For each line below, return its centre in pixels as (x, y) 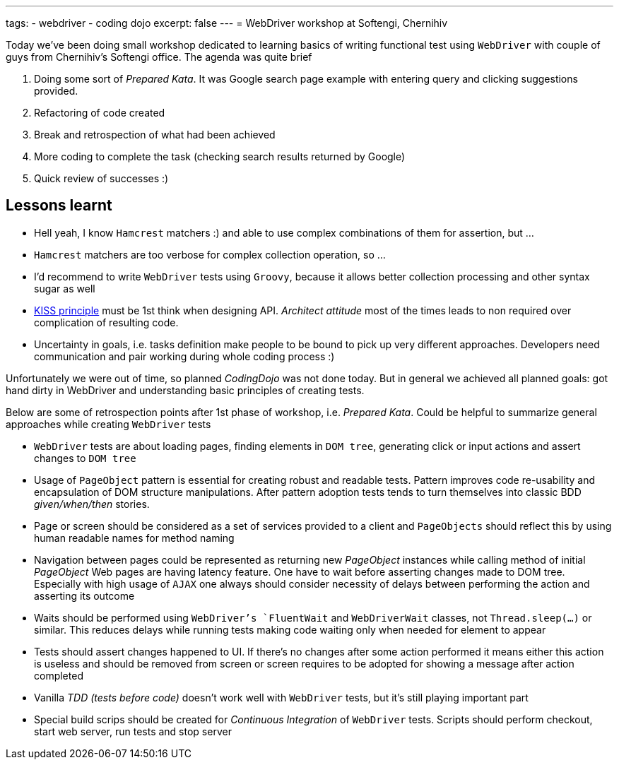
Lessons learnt (59, 206)
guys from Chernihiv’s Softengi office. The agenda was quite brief (159, 57)
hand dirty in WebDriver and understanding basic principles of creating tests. (185, 390)
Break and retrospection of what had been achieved (155, 135)
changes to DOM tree (85, 458)
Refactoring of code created (100, 113)
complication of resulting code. (106, 322)
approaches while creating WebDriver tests (108, 424)
